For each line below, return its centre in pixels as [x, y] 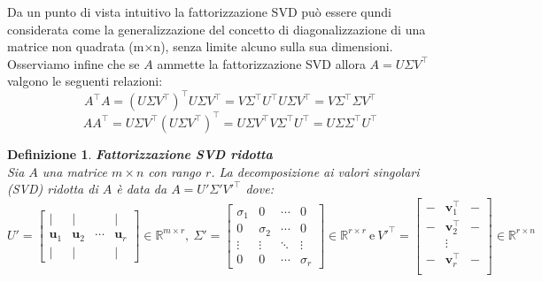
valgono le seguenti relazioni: [85, 81]
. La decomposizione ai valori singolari [315, 171]
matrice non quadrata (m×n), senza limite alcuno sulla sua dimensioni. [200, 46]
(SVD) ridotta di [53, 189]
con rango [174, 171]
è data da [142, 189]
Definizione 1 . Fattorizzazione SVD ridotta [140, 153]
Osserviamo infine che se [74, 63]
